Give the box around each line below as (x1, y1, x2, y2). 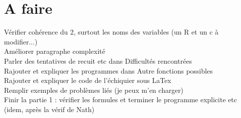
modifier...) (4, 36, 38, 46)
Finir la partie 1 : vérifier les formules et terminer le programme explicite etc (4, 94, 237, 105)
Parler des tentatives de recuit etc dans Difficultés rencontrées (4, 55, 192, 66)
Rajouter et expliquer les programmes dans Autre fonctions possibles (4, 65, 213, 76)
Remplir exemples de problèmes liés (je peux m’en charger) (4, 84, 183, 95)
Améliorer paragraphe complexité (4, 46, 105, 56)
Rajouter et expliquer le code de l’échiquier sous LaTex (4, 75, 172, 85)
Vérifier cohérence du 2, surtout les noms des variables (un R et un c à (4, 27, 219, 37)
